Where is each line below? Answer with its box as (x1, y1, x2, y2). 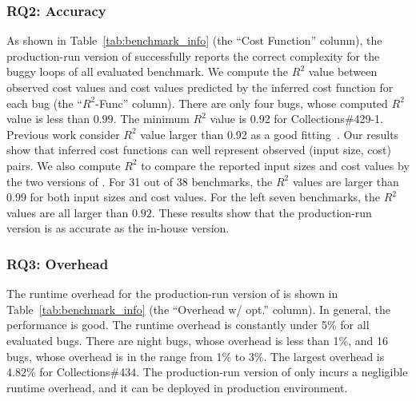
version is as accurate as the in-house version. (6, 220, 230, 236)
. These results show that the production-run (151, 204, 372, 220)
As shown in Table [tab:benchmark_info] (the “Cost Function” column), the (6, 32, 382, 49)
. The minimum (113, 110, 190, 127)
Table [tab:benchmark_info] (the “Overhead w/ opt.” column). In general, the (6, 300, 391, 317)
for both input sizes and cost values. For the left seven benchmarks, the (30, 189, 381, 205)
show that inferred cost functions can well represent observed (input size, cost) (6, 141, 391, 158)
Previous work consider (6, 125, 120, 142)
